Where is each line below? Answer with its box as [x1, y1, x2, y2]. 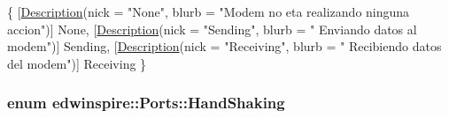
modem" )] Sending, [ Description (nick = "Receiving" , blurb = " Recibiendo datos [7, 37, 442, 55]
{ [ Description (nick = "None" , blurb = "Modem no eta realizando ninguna [7, 3, 410, 20]
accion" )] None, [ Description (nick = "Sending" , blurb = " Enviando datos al [7, 19, 417, 38]
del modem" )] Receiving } [7, 54, 147, 72]
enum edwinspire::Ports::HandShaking [7, 92, 285, 114]
